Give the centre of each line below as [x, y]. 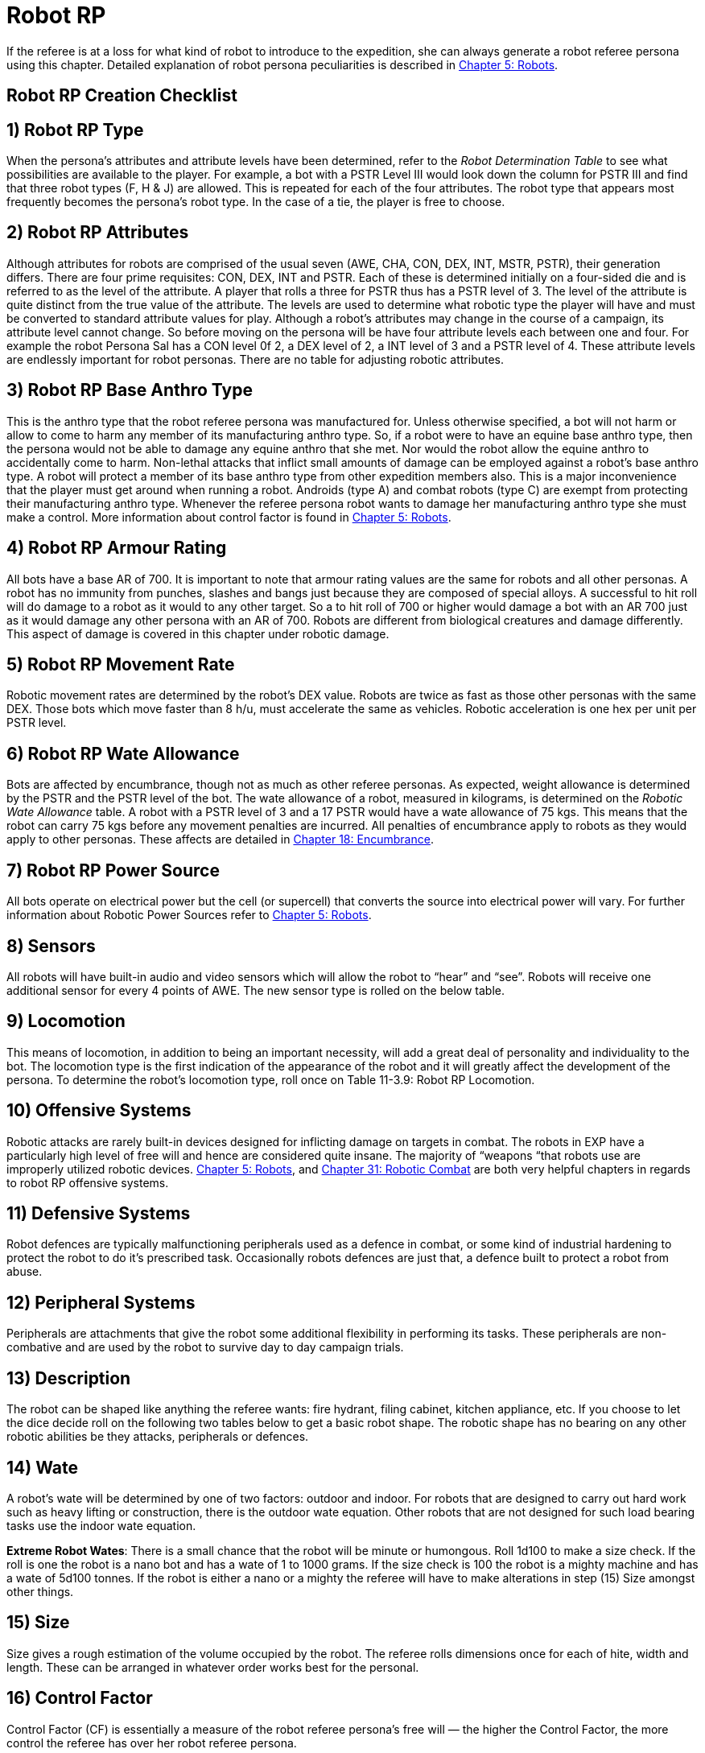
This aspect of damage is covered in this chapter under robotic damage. [198, 633]
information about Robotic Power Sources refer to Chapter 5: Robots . [189, 915]
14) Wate [42, 1467]
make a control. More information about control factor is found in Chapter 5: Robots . [229, 517]
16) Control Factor [80, 1698]
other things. [40, 1591]
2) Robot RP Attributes [98, 233]
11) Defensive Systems [99, 1214]
